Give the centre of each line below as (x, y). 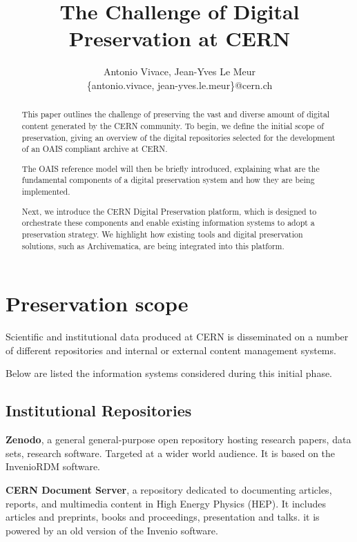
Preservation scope (97, 303)
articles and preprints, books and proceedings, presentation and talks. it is (163, 517)
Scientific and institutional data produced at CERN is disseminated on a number (177, 337)
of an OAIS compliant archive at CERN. (95, 149)
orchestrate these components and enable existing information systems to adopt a (168, 223)
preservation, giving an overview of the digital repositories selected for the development (178, 137)
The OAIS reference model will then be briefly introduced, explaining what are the (171, 168)
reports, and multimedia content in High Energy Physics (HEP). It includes (166, 503)
